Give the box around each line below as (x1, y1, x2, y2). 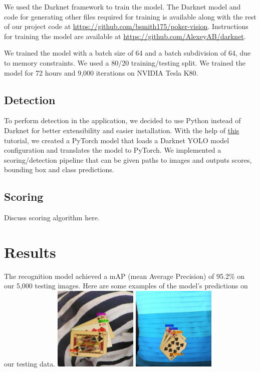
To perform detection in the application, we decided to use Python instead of (4, 115, 241, 126)
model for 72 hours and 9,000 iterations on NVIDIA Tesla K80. (4, 67, 198, 78)
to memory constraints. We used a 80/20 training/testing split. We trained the (4, 57, 245, 68)
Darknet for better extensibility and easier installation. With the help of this (4, 125, 239, 135)
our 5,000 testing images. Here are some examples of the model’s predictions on (4, 280, 248, 291)
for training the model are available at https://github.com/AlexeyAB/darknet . (4, 31, 246, 41)
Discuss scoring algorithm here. (4, 212, 100, 223)
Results (4, 241, 56, 262)
